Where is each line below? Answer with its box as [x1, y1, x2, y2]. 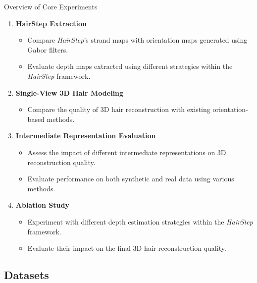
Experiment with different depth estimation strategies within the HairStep [27, 216, 253, 226]
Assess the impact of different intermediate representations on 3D [27, 147, 226, 157]
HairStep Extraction [15, 18, 87, 28]
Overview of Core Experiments [4, 1, 98, 11]
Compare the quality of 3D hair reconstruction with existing [27, 104, 210, 114]
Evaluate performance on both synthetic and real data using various [27, 173, 234, 184]
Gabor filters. [27, 44, 68, 55]
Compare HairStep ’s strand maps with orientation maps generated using [27, 35, 248, 45]
